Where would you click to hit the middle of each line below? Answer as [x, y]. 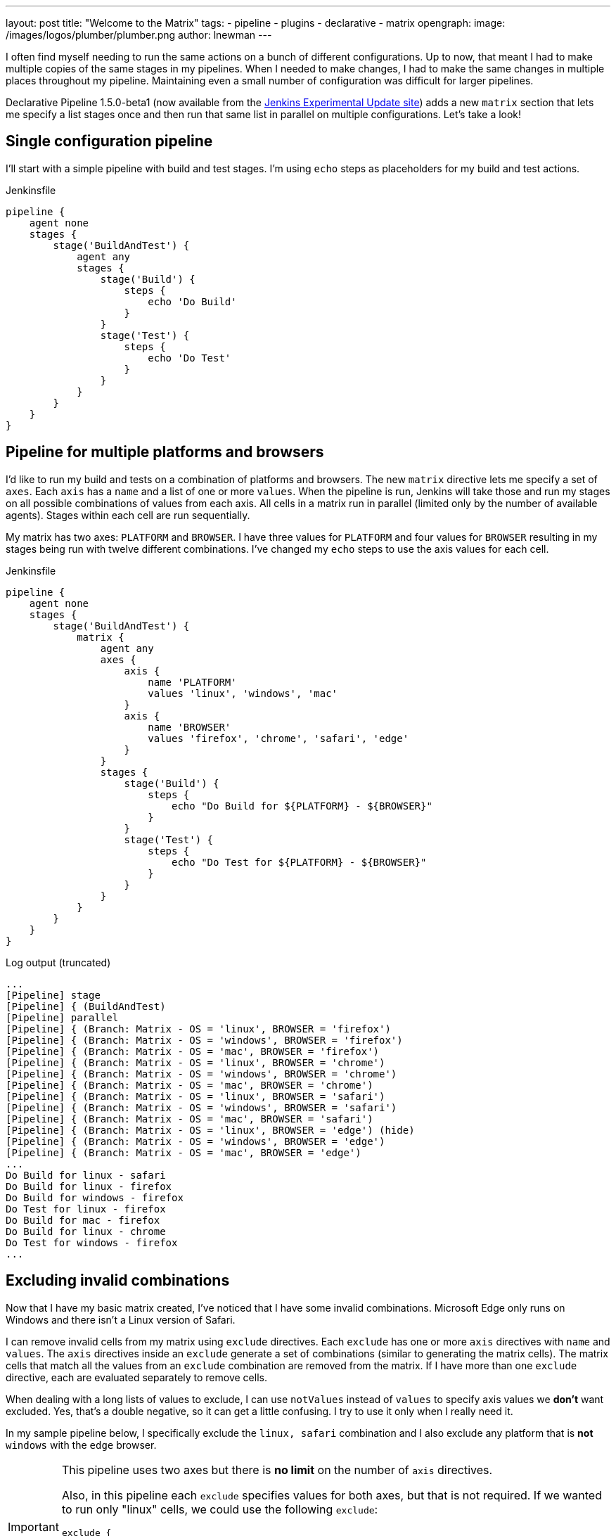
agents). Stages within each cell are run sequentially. [128, 515]
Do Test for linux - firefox [86, 1209]
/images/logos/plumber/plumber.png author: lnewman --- [139, 35]
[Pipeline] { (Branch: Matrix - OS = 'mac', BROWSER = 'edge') [184, 1152]
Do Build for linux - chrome [86, 1231]
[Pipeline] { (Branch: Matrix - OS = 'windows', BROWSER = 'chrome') [201, 1074]
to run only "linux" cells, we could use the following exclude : [220, 1509]
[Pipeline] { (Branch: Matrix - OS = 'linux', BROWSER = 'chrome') [195, 1062]
